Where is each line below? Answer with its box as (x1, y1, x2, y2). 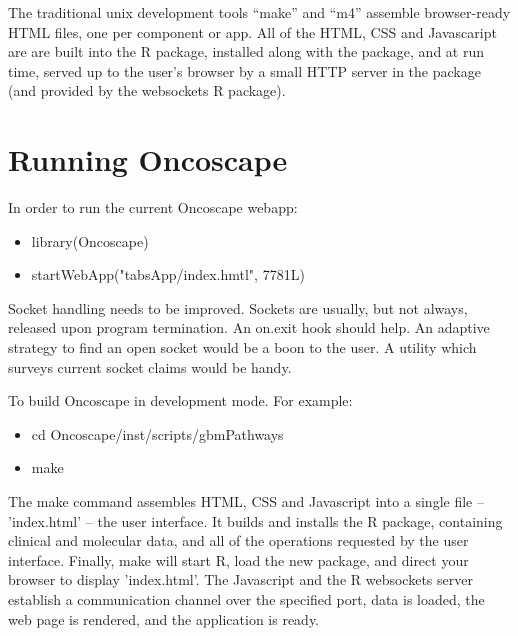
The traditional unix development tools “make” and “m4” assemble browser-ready (8, 2, 511, 22)
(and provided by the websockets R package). (8, 80, 286, 101)
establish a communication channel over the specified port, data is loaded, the (8, 589, 485, 609)
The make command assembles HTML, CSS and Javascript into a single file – (8, 491, 484, 512)
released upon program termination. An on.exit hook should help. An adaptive (8, 317, 490, 338)
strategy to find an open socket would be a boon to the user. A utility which (8, 337, 477, 358)
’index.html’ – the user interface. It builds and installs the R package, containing (8, 510, 503, 531)
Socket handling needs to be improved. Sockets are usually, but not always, (8, 297, 468, 318)
